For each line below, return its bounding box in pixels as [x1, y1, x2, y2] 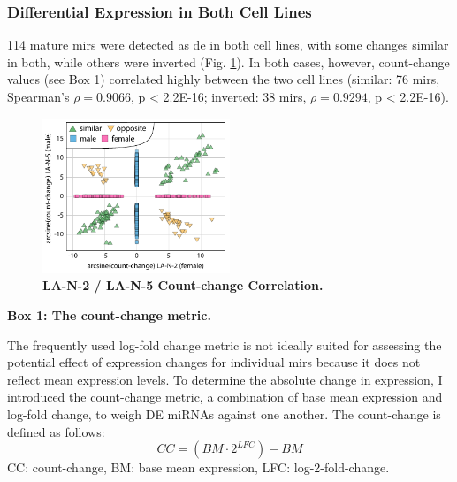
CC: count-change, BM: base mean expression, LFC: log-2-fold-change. [7, 458, 390, 477]
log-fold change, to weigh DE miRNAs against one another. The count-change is [7, 405, 441, 424]
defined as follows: [7, 422, 105, 440]
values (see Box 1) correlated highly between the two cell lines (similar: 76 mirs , [7, 70, 440, 88]
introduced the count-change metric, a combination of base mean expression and [7, 387, 443, 406]
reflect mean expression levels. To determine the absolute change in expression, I [7, 370, 443, 388]
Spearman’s [7, 88, 70, 105]
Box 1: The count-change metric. [7, 306, 211, 325]
